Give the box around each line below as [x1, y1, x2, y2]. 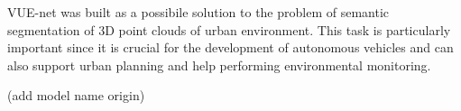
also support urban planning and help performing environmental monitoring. [7, 55, 431, 74]
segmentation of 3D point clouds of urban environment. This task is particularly [7, 20, 451, 39]
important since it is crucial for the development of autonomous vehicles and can [7, 38, 454, 57]
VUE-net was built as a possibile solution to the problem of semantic [7, 3, 390, 21]
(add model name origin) [7, 86, 145, 105]
